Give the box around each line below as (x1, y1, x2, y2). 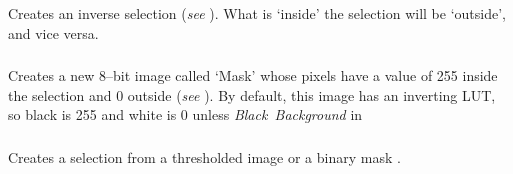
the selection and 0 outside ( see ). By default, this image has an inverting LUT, (8, 84, 496, 105)
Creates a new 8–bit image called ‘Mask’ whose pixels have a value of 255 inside (8, 65, 498, 86)
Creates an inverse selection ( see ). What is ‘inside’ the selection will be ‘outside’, (8, 3, 506, 23)
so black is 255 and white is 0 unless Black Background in (8, 104, 363, 125)
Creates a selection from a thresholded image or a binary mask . (8, 146, 401, 167)
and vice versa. (8, 22, 99, 43)
